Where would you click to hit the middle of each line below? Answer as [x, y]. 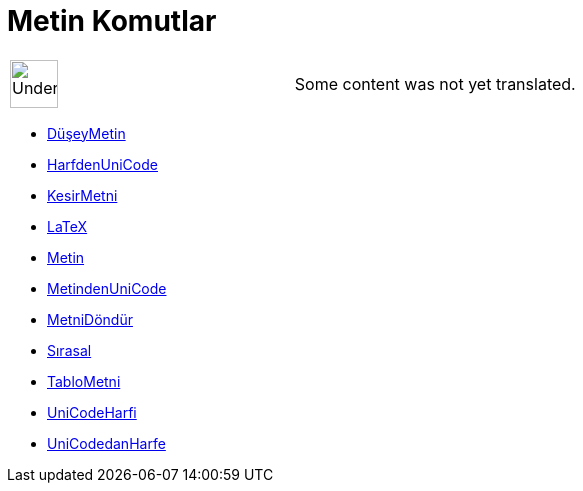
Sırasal [69, 350]
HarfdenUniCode [102, 164]
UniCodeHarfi [92, 412]
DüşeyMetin [86, 133]
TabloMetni [84, 381]
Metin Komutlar [112, 21]
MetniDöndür [90, 319]
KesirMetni [82, 195]
